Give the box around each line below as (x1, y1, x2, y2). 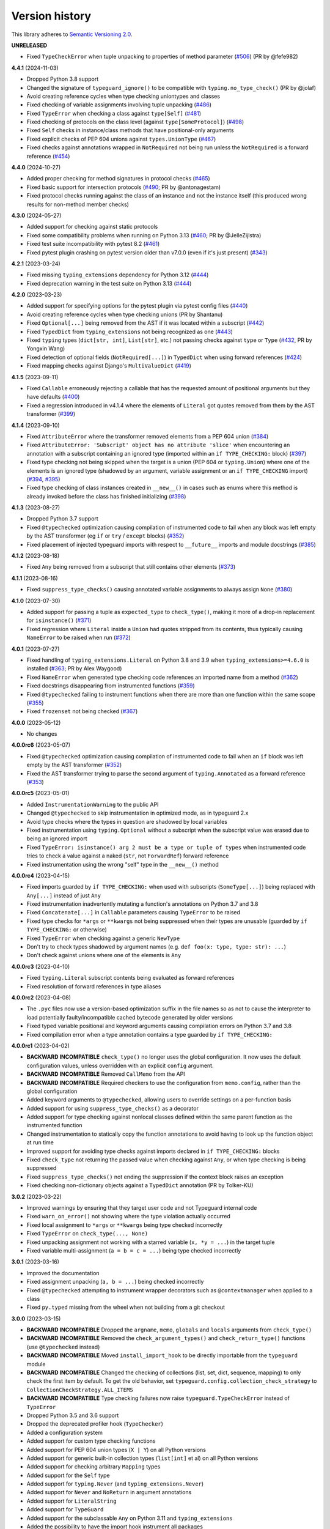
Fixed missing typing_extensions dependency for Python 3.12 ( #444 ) (26, 271, 209, 278)
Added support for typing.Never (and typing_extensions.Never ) (26, 1480, 204, 1487)
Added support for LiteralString (26, 1497, 117, 1505)
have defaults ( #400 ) (26, 393, 80, 401)
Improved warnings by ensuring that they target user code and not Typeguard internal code (26, 1204, 257, 1211)
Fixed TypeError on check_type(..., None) (26, 1230, 148, 1237)
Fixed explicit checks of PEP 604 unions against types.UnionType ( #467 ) (26, 135, 216, 143)
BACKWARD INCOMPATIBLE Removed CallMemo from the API (26, 1070, 186, 1078)
